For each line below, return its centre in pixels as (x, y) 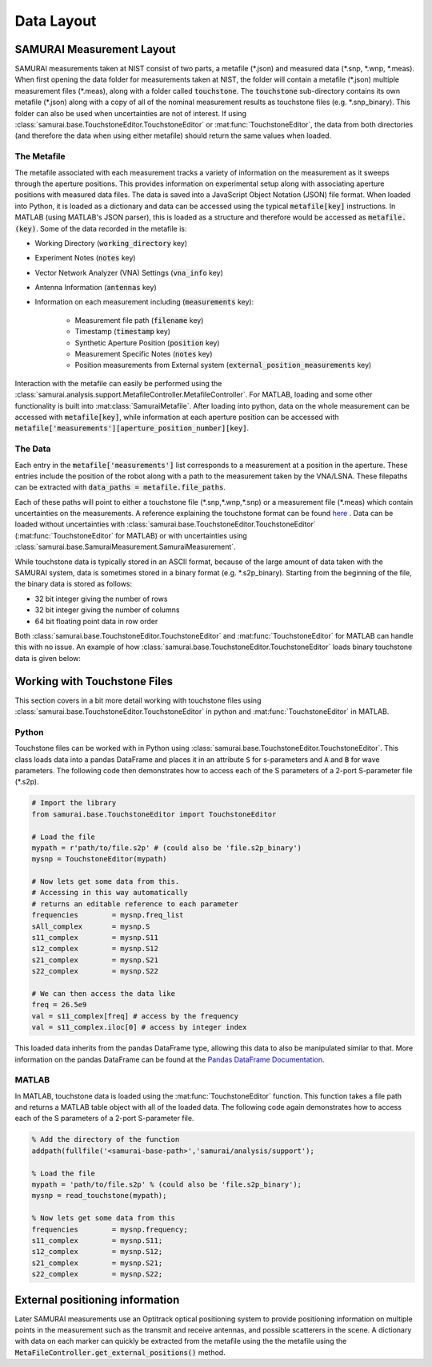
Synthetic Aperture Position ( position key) (147, 343)
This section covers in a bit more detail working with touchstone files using (138, 700)
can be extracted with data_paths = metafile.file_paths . (120, 487)
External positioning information (97, 1299)
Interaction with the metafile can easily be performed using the (118, 383)
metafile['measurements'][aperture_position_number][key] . (132, 428)
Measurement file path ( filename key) (139, 320)
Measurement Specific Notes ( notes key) (144, 354)
